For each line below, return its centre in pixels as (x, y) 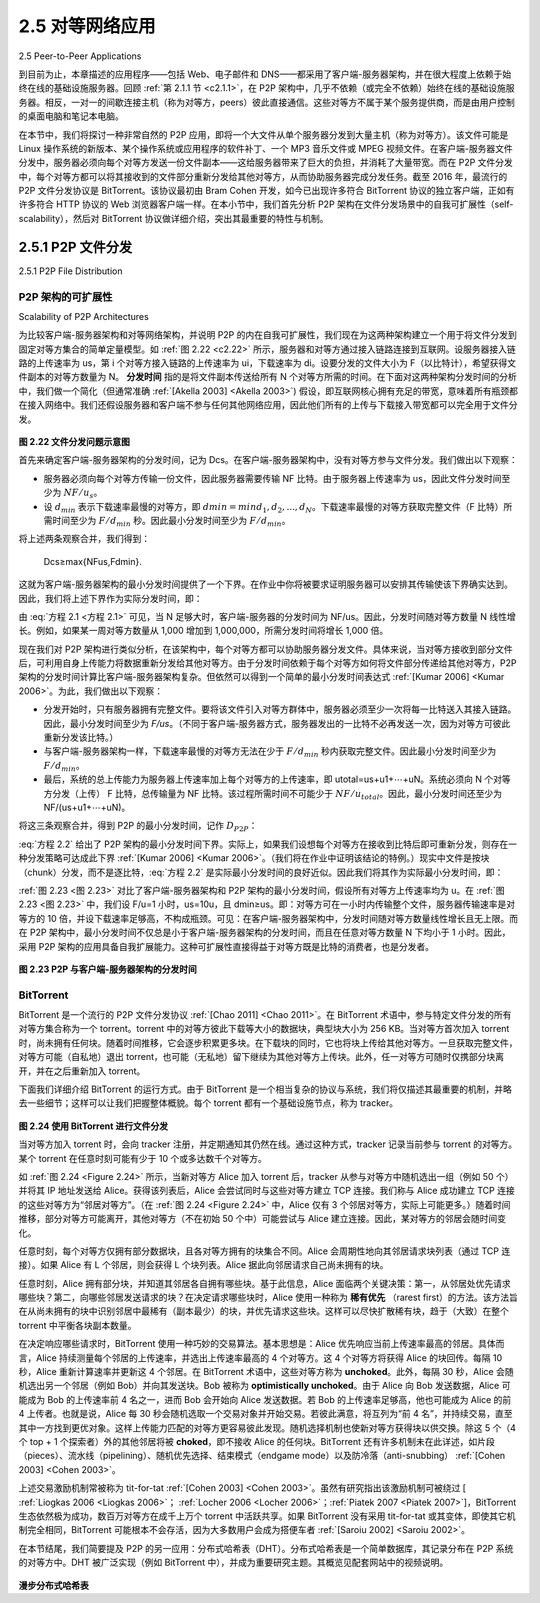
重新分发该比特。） (81, 737)
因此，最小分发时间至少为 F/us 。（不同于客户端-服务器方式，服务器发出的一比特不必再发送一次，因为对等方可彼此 (277, 723)
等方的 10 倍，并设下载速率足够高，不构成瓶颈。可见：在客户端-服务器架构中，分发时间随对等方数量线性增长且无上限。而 (268, 918)
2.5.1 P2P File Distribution (71, 271)
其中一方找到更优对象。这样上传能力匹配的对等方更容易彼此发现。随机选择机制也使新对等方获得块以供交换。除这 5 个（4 (267, 1427)
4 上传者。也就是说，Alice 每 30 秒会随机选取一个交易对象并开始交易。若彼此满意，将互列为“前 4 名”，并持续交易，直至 (266, 1414)
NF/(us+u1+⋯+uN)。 (87, 807)
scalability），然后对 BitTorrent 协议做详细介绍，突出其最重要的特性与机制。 (173, 218)
